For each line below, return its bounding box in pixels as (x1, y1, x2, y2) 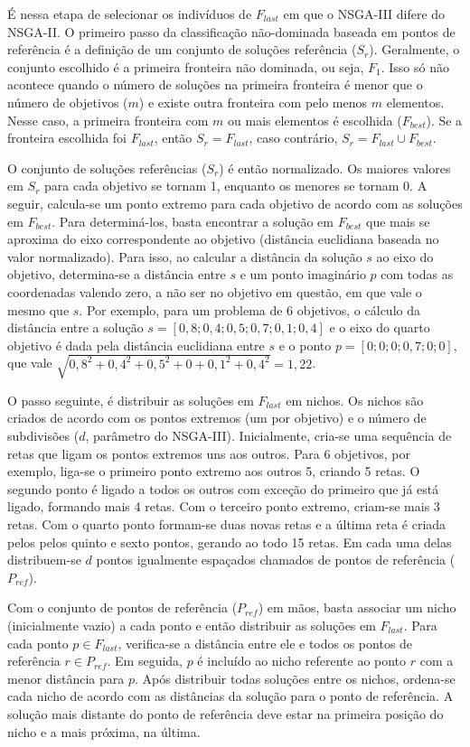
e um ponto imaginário (240, 265, 366, 284)
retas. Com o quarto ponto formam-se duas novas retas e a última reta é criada (7, 514, 446, 533)
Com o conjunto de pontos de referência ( (7, 598, 238, 617)
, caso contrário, (249, 128, 338, 147)
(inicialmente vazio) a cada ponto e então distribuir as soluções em (7, 615, 376, 634)
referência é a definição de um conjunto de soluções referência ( (7, 40, 357, 59)
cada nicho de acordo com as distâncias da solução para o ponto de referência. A (7, 686, 454, 705)
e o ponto (278, 335, 332, 354)
